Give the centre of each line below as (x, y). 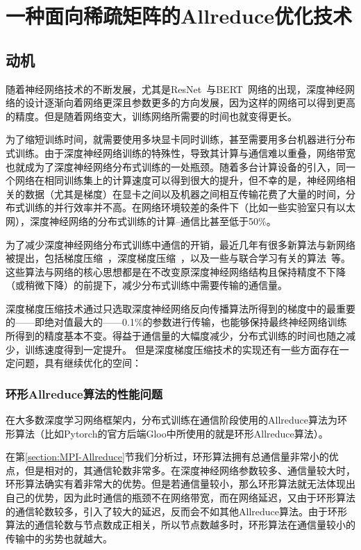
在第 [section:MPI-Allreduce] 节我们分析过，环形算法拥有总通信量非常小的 (167, 457)
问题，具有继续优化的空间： (78, 363)
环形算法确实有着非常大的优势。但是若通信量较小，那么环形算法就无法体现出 (180, 484)
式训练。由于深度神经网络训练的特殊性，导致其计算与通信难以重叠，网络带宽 (180, 152)
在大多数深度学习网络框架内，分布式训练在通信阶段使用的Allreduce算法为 (171, 420)
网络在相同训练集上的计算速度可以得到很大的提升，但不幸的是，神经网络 (180, 180)
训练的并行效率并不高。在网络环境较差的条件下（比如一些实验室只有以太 (190, 207)
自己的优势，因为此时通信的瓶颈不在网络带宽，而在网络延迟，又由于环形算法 (180, 498)
